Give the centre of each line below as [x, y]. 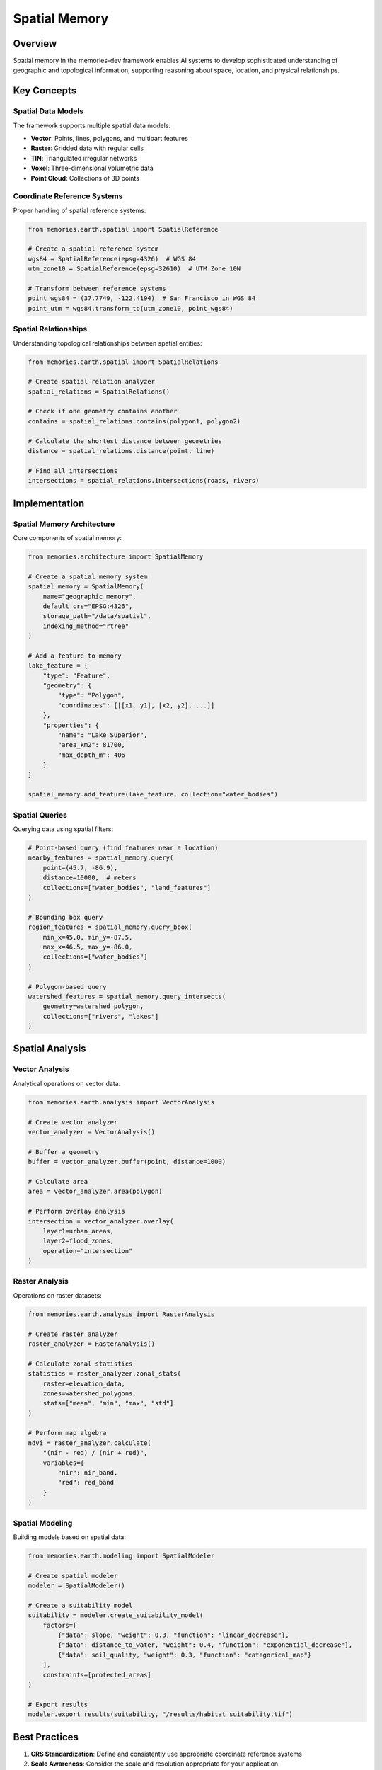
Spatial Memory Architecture [64, 524]
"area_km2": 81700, [91, 745]
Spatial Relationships [50, 329]
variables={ [64, 1463]
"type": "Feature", [77, 675]
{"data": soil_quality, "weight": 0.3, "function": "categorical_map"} [185, 1655]
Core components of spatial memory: [67, 537]
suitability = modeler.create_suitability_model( [116, 1615]
